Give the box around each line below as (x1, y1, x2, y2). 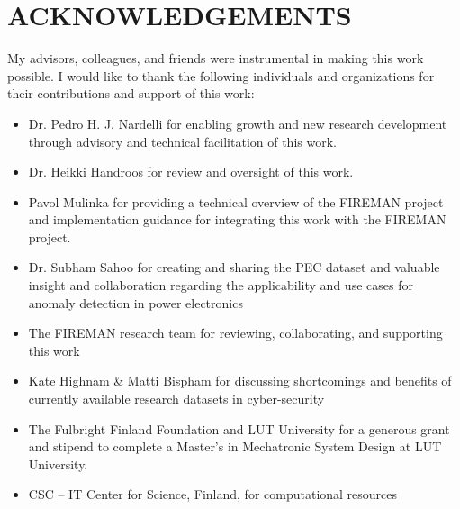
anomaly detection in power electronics (28, 293, 243, 312)
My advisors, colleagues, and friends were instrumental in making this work (7, 49, 424, 68)
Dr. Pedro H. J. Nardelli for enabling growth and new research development (28, 114, 447, 132)
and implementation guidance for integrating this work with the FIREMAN (28, 210, 446, 229)
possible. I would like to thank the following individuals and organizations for (7, 66, 435, 85)
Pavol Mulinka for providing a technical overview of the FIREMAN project (28, 192, 444, 211)
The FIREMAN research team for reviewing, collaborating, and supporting (28, 323, 443, 342)
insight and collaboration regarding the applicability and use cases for (28, 276, 413, 295)
